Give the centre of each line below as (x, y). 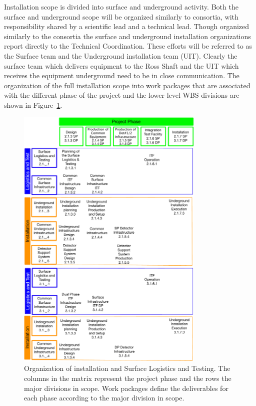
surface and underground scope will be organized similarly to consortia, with (121, 16)
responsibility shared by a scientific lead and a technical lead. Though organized (127, 26)
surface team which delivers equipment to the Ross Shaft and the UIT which (121, 65)
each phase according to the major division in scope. (104, 398)
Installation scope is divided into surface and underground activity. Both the (121, 7)
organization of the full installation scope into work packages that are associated (127, 85)
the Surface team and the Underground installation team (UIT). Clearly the (121, 55)
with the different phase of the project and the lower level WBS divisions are (122, 95)
